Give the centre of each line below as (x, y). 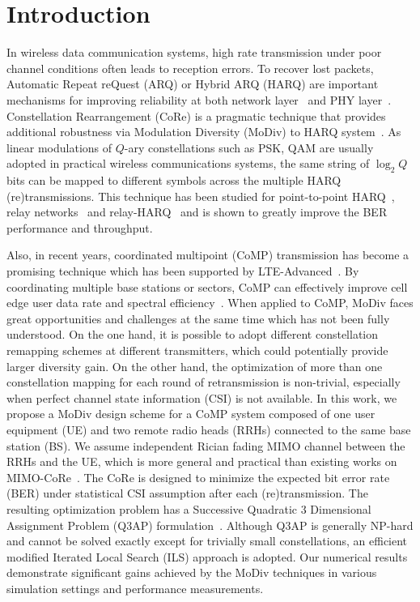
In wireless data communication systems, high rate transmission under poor (194, 52)
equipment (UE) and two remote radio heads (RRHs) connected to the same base (209, 429)
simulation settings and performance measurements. (135, 588)
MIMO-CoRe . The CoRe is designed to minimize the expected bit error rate (198, 477)
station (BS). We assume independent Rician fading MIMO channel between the (206, 445)
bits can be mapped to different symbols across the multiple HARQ (174, 180)
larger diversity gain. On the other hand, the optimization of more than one (195, 366)
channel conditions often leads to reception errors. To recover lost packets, (190, 68)
